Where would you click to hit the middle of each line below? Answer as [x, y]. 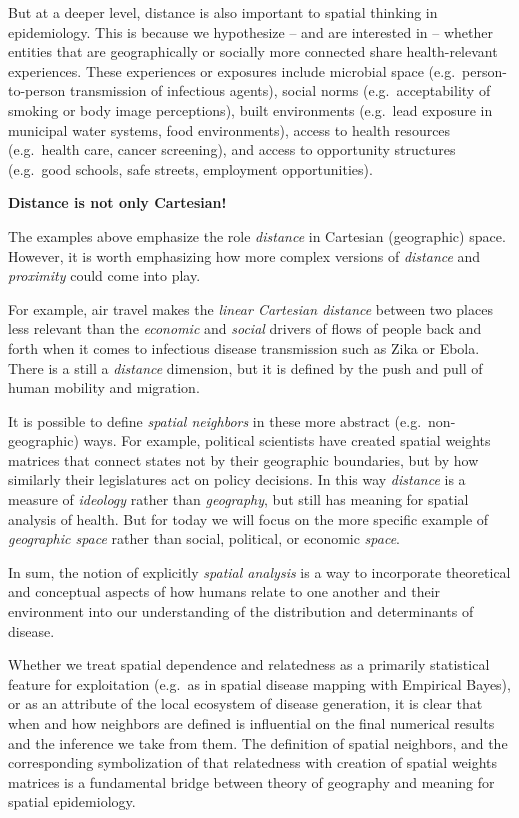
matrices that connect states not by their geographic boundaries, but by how [243, 459]
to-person [37, 90]
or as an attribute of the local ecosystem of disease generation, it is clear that [245, 703]
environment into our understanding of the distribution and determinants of [241, 611]
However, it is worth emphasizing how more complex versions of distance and [244, 255]
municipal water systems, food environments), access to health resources [229, 129]
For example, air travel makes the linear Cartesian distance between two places [250, 308]
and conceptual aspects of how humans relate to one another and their [224, 591]
